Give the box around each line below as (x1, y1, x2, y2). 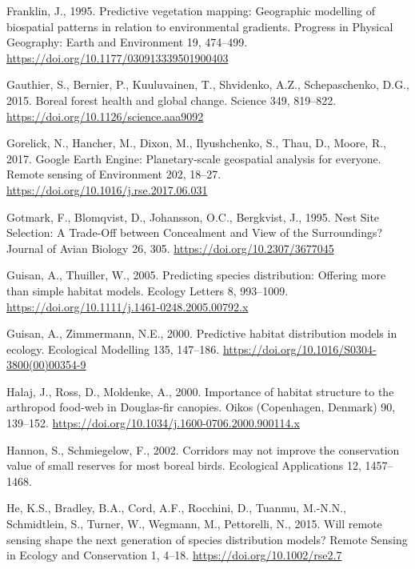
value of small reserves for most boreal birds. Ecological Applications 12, (6, 457, 361, 474)
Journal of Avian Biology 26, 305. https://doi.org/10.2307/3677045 (6, 239, 334, 256)
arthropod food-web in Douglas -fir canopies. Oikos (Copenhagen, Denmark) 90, (6, 399, 396, 415)
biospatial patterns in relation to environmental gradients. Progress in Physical (6, 18, 393, 34)
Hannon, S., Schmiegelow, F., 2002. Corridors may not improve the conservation (6, 441, 400, 458)
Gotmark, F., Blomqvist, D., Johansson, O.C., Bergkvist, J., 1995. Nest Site (6, 208, 380, 225)
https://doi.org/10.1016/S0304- (222, 340, 377, 357)
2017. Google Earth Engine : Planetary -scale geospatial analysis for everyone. (6, 150, 381, 166)
